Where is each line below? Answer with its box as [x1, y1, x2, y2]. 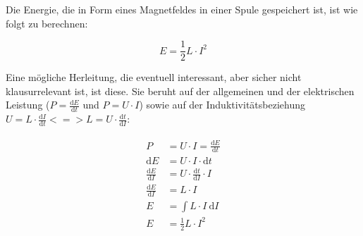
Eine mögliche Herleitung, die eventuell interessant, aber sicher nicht [6, 70, 302, 85]
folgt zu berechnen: [6, 15, 88, 30]
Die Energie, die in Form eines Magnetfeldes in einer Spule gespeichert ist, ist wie [6, 2, 358, 16]
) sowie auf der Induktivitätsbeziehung [139, 97, 305, 112]
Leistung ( [6, 97, 50, 112]
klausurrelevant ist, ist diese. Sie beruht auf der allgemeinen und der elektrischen [6, 83, 355, 98]
